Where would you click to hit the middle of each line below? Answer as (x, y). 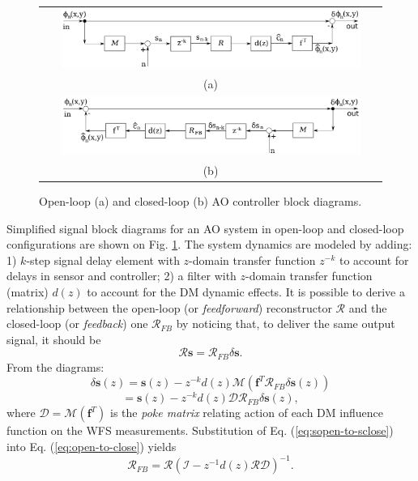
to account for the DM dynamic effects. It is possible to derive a (246, 291)
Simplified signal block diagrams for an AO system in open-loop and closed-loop (205, 228)
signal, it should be (54, 339)
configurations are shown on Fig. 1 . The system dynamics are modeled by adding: (209, 244)
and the (368, 307)
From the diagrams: (55, 366)
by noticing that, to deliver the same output (286, 324)
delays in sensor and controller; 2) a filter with (122, 276)
